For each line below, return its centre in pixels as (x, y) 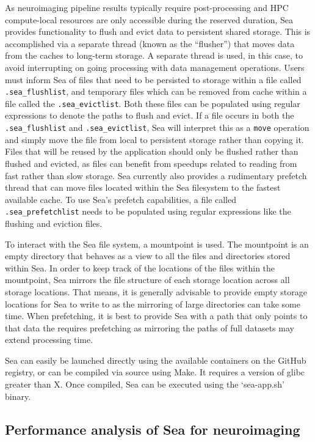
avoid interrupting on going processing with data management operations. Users (155, 67)
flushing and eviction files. (54, 223)
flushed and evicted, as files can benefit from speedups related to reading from (151, 163)
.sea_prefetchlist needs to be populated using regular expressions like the (148, 211)
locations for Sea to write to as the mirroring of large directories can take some (153, 304)
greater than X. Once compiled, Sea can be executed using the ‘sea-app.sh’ (145, 384)
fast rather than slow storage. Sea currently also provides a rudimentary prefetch (156, 175)
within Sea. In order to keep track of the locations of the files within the (140, 267)
